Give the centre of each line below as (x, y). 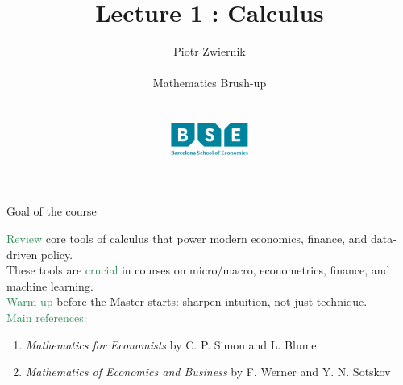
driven (22, 254)
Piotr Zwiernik (210, 51)
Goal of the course (52, 211)
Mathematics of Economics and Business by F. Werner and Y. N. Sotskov (208, 372)
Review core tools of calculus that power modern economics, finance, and (187, 239)
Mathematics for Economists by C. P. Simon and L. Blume (171, 344)
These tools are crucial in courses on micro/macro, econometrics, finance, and (198, 270)
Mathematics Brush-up (210, 83)
